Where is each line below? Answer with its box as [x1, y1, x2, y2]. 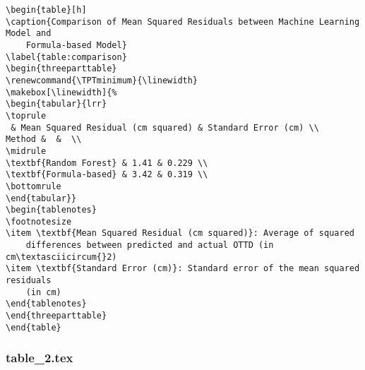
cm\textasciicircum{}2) [6, 251, 117, 262]
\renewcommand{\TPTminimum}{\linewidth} [6, 75, 198, 85]
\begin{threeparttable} [6, 64, 117, 74]
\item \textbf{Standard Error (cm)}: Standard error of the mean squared [6, 263, 360, 274]
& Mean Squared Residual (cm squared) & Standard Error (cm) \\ [11, 122, 319, 133]
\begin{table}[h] [6, 5, 87, 15]
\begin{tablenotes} [6, 205, 97, 215]
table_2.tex [6, 349, 73, 366]
